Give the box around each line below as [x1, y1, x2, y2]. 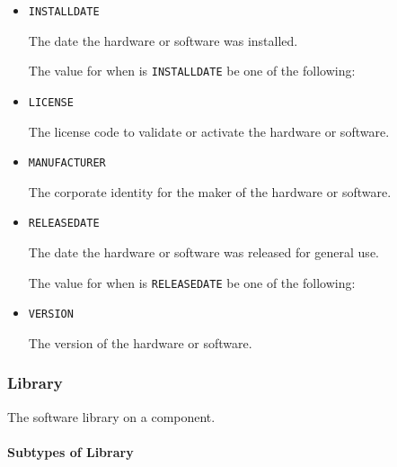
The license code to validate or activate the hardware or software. [28, 121, 390, 140]
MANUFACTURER [28, 157, 106, 170]
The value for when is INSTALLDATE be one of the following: [28, 61, 356, 80]
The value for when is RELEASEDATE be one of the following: [28, 273, 356, 292]
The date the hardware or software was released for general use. [28, 243, 379, 262]
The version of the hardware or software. [28, 333, 252, 352]
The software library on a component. [7, 407, 216, 426]
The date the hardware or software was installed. [28, 31, 298, 49]
